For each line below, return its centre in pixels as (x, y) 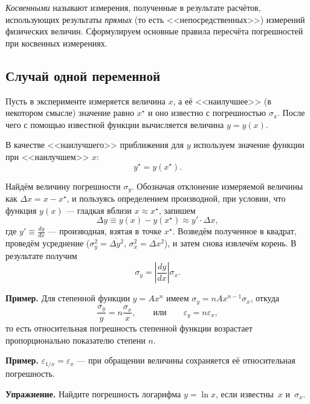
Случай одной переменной (83, 75)
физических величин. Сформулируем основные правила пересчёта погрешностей (154, 31)
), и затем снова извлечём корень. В (230, 243)
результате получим (41, 255)
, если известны (244, 393)
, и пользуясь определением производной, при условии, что (176, 198)
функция (21, 210)
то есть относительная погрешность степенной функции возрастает (129, 328)
